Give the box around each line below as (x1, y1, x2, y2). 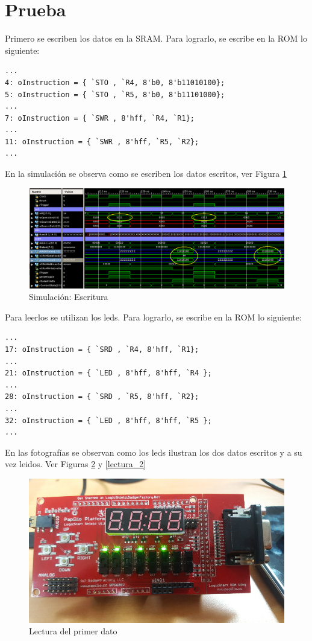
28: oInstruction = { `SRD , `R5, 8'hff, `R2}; (5, 392, 199, 401)
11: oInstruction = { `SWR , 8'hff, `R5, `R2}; (5, 137, 199, 146)
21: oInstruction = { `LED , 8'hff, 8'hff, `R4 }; (5, 369, 212, 378)
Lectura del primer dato (29, 625, 117, 637)
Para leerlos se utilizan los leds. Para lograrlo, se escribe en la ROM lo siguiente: (5, 310, 302, 323)
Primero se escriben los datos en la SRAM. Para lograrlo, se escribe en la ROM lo (5, 32, 307, 45)
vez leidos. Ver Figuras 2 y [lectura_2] (5, 458, 146, 470)
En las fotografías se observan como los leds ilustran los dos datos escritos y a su (5, 445, 302, 458)
